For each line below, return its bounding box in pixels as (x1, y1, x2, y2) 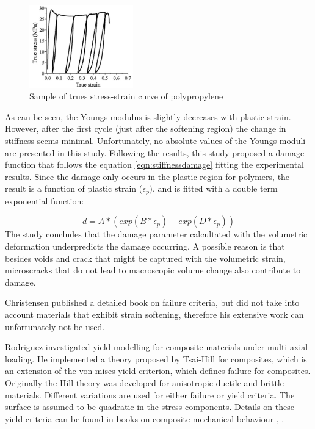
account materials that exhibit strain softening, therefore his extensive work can (5, 308, 304, 320)
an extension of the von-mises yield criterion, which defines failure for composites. (5, 364, 311, 377)
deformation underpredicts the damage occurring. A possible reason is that (5, 239, 285, 252)
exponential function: (5, 194, 84, 207)
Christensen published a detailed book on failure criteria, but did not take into (5, 296, 300, 309)
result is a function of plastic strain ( (5, 182, 143, 195)
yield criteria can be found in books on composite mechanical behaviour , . (5, 412, 284, 425)
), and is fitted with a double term (149, 182, 278, 195)
